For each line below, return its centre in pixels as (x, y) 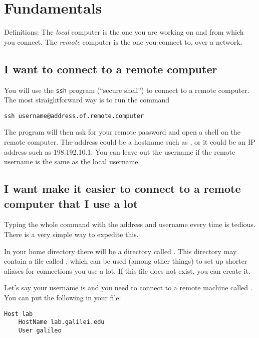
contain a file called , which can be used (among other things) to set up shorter (126, 261)
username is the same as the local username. (72, 161)
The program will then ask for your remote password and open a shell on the (122, 132)
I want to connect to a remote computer (111, 69)
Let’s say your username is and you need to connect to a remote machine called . (128, 288)
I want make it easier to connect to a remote (122, 189)
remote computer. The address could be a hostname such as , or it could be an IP (130, 142)
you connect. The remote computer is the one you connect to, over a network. (123, 41)
